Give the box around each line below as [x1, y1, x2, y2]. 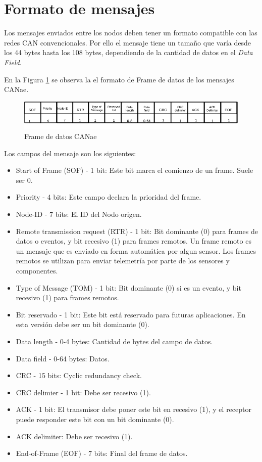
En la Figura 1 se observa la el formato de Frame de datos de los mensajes [4, 74, 234, 84]
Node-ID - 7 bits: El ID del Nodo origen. [16, 209, 142, 219]
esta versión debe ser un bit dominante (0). [16, 319, 149, 330]
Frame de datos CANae [24, 131, 97, 142]
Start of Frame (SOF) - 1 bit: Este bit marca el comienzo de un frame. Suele [16, 165, 253, 175]
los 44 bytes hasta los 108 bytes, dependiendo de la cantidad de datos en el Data [4, 47, 253, 58]
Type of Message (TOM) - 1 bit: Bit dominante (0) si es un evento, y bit [16, 282, 241, 293]
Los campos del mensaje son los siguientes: [4, 148, 136, 158]
